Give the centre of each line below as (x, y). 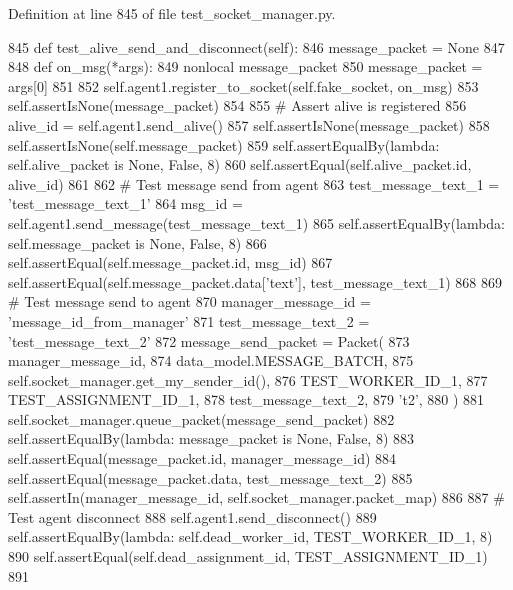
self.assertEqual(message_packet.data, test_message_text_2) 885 (210, 477)
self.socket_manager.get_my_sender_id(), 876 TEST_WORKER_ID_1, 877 (248, 379)
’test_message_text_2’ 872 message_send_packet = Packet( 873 (209, 340)
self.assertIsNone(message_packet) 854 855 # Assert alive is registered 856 (237, 105)
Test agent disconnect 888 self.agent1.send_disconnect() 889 (192, 516)
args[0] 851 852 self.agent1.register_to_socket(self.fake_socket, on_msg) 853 (243, 85)
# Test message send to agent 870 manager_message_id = (189, 301)
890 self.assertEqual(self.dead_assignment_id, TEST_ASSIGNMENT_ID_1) (248, 556)
